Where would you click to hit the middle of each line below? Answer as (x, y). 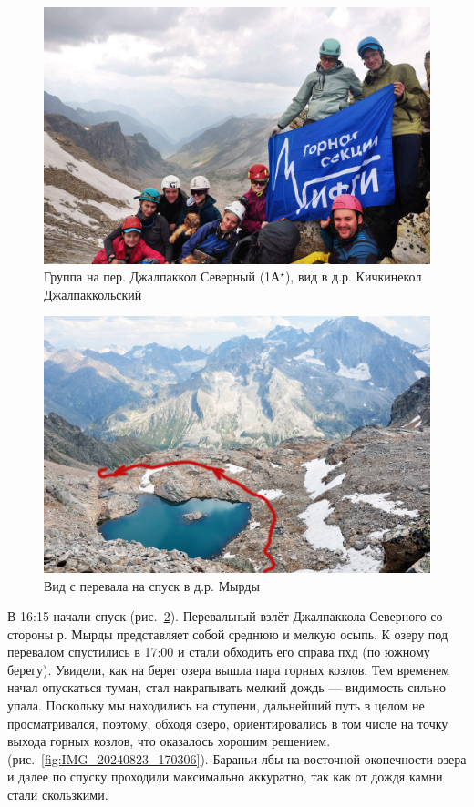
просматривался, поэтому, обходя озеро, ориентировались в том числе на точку (228, 723)
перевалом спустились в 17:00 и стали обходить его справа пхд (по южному (219, 652)
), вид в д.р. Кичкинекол (353, 276)
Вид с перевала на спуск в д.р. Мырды (152, 585)
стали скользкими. (58, 795)
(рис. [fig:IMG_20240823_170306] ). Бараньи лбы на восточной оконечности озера (237, 758)
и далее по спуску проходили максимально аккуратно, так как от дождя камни (225, 776)
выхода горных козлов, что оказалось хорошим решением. (169, 741)
